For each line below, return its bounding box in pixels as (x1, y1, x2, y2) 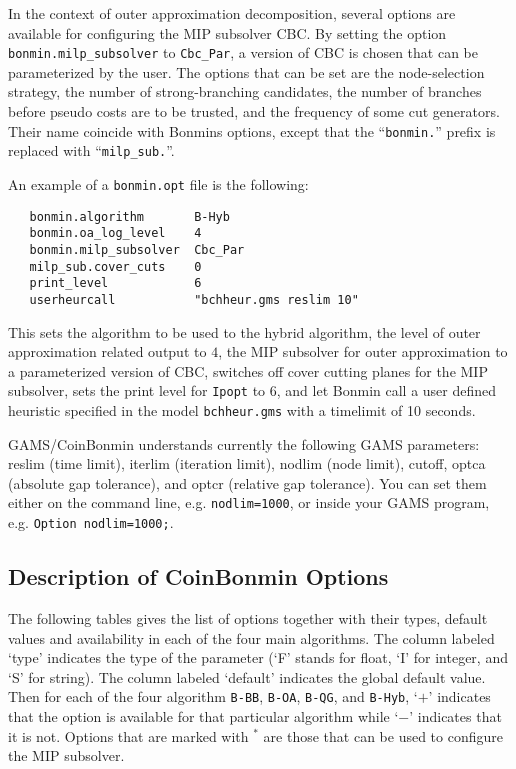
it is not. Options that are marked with (8, 725, 249, 746)
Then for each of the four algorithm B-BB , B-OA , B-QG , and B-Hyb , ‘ (8, 686, 418, 707)
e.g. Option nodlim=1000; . (8, 512, 174, 533)
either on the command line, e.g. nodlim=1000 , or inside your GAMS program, (8, 492, 490, 513)
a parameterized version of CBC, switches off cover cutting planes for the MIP (8, 360, 488, 381)
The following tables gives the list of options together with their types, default (8, 607, 488, 628)
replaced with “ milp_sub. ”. (8, 140, 175, 161)
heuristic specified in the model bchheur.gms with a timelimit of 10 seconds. (8, 399, 476, 420)
